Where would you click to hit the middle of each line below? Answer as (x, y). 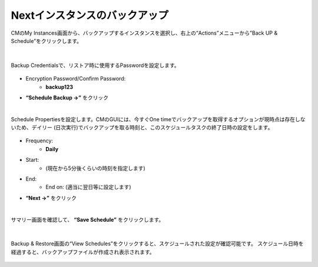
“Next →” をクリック (51, 198)
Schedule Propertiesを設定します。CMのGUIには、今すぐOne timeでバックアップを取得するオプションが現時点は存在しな (158, 119)
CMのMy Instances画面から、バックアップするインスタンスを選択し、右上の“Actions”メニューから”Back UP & (144, 33)
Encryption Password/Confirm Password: (76, 79)
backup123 (59, 87)
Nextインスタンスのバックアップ (90, 15)
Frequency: (39, 141)
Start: (32, 160)
